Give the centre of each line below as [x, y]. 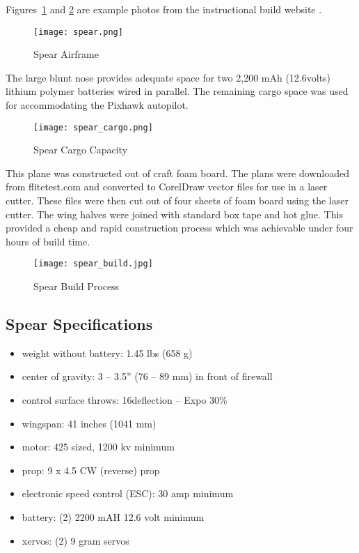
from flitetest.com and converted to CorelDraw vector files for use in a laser [167, 187]
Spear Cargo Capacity [81, 150]
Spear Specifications [79, 324]
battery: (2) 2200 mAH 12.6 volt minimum [113, 517]
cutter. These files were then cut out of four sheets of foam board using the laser [177, 200]
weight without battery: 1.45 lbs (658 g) [107, 353]
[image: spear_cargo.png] [93, 127]
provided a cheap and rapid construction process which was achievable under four [179, 228]
